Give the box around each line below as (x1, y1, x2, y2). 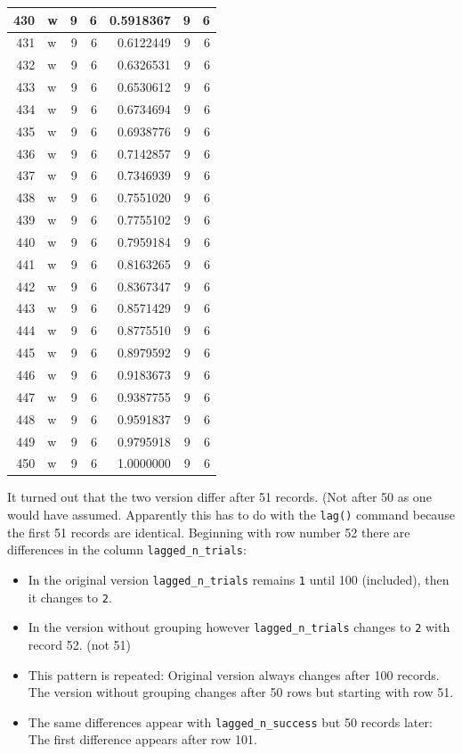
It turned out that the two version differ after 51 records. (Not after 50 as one (7, 488, 432, 506)
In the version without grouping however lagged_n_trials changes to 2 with (28, 618, 450, 636)
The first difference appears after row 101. (28, 730, 257, 749)
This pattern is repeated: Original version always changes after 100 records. (28, 665, 440, 684)
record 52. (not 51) (28, 635, 131, 653)
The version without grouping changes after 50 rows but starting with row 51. (28, 683, 454, 701)
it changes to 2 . (28, 587, 112, 606)
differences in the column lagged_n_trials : (7, 540, 247, 559)
